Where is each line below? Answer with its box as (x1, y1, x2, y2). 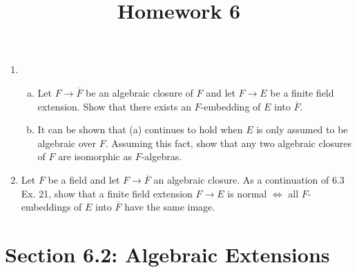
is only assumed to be (256, 122, 348, 137)
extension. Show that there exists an (37, 99, 191, 113)
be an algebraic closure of (86, 85, 193, 99)
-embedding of (200, 99, 261, 113)
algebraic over (37, 135, 97, 150)
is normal (227, 186, 267, 200)
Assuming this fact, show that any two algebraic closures (111, 135, 352, 150)
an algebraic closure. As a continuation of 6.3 (153, 172, 345, 186)
